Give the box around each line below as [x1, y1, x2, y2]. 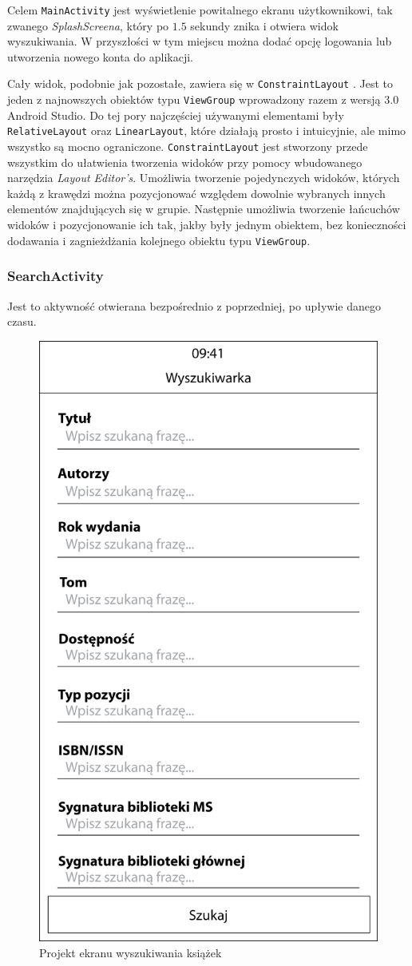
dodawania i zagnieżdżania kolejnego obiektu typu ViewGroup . [7, 232, 311, 248]
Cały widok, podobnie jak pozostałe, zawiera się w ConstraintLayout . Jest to [7, 75, 393, 92]
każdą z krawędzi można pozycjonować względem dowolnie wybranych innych [7, 184, 386, 201]
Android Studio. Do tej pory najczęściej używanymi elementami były [7, 106, 344, 123]
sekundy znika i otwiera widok [190, 17, 339, 34]
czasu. [7, 313, 37, 330]
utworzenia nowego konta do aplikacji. [7, 48, 193, 65]
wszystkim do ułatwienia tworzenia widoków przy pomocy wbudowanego [7, 153, 362, 170]
